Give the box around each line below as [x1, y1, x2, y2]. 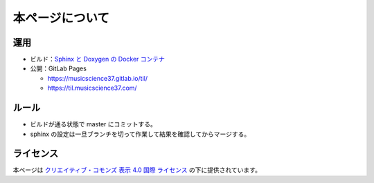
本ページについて [12, 10, 110, 26]
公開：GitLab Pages [30, 64, 87, 73]
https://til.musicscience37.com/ [47, 84, 138, 93]
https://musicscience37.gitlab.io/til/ [47, 74, 148, 82]
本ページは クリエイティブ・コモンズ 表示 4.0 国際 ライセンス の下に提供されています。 [12, 166, 261, 174]
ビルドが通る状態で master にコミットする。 [30, 120, 157, 128]
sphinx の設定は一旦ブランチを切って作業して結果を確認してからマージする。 [30, 130, 251, 138]
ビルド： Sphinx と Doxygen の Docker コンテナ [30, 55, 166, 64]
